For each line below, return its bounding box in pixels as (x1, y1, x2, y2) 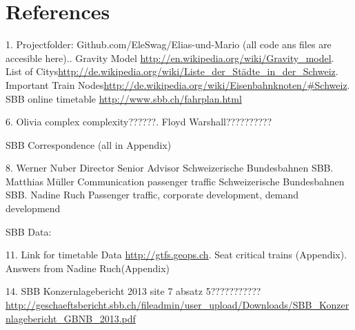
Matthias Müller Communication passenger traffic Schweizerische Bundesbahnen (6, 174, 345, 188)
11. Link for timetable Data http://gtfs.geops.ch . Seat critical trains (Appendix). (6, 247, 347, 262)
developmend (6, 201, 61, 216)
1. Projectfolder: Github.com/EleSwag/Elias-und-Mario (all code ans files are (6, 37, 332, 52)
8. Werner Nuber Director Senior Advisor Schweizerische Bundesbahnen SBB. (6, 161, 334, 175)
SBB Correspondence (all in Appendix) (6, 137, 172, 152)
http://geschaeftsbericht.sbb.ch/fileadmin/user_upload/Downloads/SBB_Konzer (6, 298, 349, 312)
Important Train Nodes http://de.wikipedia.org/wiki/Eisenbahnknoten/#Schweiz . (6, 77, 350, 92)
